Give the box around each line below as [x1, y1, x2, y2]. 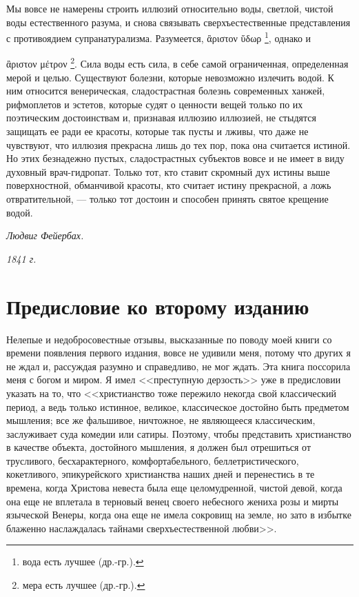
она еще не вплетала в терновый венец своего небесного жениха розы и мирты [6, 494, 339, 508]
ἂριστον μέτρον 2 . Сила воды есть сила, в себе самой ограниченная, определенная [6, 54, 349, 71]
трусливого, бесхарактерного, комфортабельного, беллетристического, [6, 453, 299, 467]
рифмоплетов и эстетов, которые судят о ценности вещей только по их [6, 97, 303, 111]
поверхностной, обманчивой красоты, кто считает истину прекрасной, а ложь [6, 178, 331, 192]
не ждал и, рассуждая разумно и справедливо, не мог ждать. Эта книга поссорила [6, 358, 351, 373]
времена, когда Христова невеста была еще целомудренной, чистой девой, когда [6, 480, 342, 495]
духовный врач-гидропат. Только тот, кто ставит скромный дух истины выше [6, 164, 330, 179]
